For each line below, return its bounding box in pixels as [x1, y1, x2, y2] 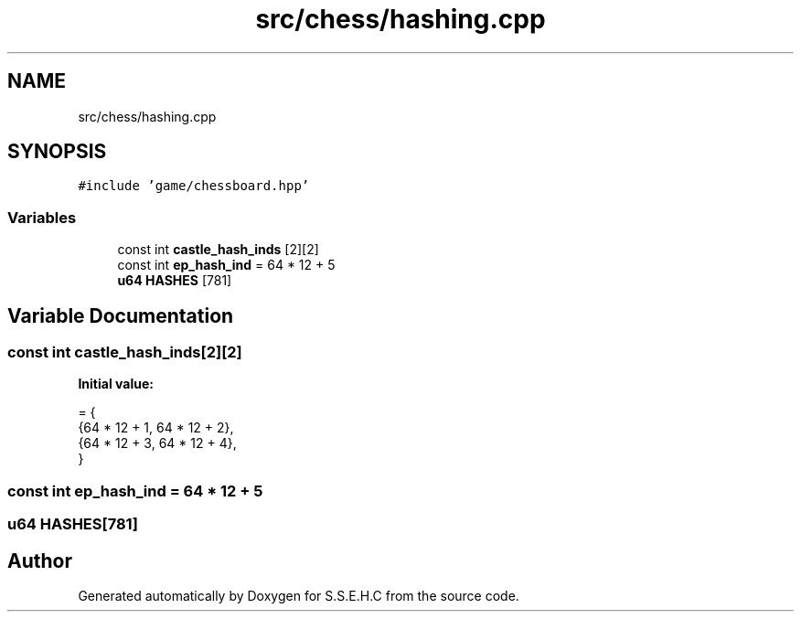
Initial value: [78, 376, 154, 392]
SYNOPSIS [7, 140, 107, 164]
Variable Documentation [7, 304, 234, 327]
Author [7, 549, 72, 572]
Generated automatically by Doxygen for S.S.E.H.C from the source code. [78, 588, 519, 603]
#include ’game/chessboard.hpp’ [78, 178, 310, 194]
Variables [7, 208, 77, 227]
